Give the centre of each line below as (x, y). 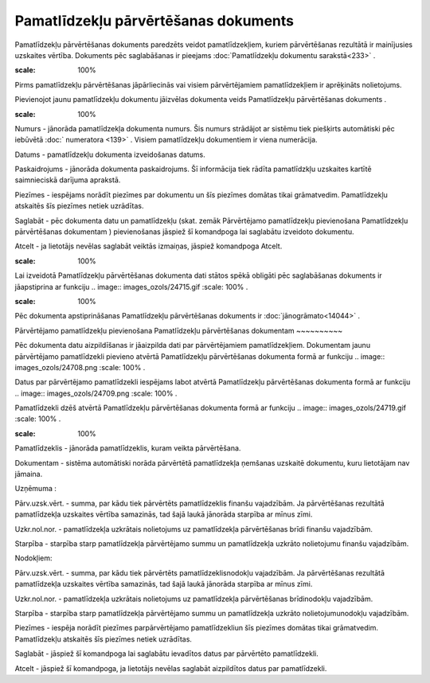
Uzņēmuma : (36, 489)
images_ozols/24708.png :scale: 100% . (80, 367)
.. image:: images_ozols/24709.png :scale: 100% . (96, 393)
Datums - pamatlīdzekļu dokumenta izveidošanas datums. (110, 154)
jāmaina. (29, 474)
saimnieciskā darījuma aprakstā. (68, 180)
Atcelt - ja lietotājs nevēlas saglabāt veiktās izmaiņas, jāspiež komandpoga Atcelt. (149, 246)
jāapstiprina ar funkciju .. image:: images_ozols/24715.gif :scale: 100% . (131, 287)
